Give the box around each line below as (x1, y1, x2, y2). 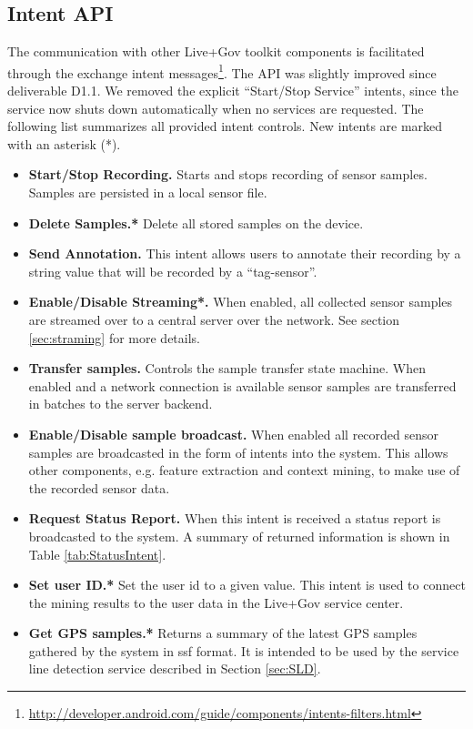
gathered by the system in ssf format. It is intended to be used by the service (28, 641, 459, 660)
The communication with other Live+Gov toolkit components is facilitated (7, 42, 425, 61)
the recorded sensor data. (28, 478, 170, 497)
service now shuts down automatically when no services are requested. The (7, 98, 424, 117)
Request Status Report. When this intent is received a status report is (28, 509, 441, 528)
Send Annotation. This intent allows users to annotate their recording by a (28, 244, 461, 263)
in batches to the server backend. (28, 394, 213, 413)
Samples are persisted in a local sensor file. (28, 183, 267, 202)
